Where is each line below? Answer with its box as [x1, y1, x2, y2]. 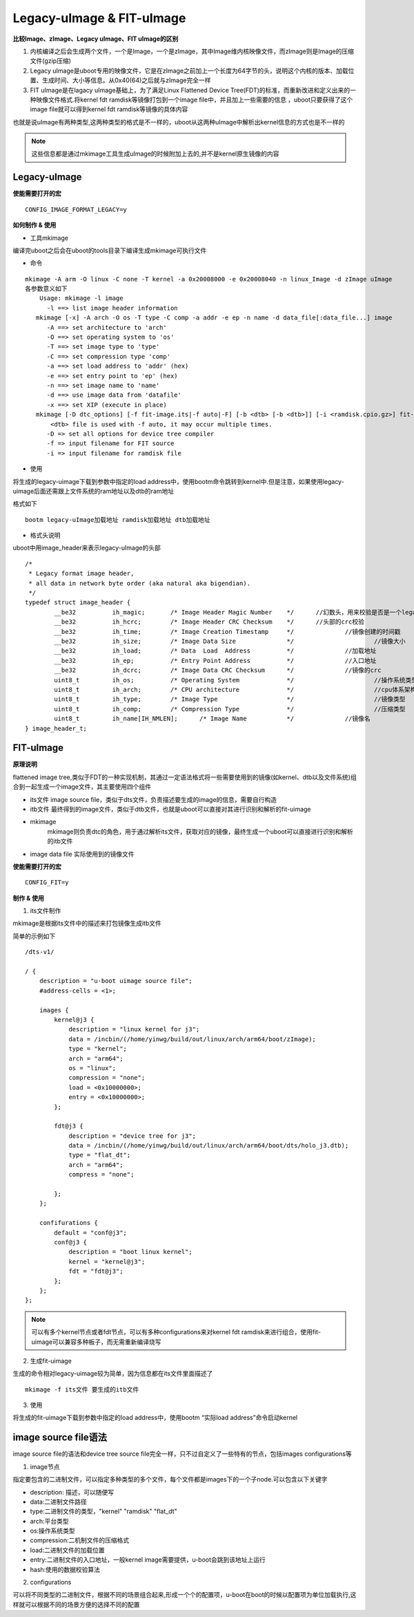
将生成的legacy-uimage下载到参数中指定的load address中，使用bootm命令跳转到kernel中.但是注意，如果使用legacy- [12, 477, 344, 485]
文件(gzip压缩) [30, 57, 72, 65]
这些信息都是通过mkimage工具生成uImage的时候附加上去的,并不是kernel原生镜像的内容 [31, 149, 279, 158]
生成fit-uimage [30, 1356, 72, 1365]
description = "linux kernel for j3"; [68, 1025, 200, 1034]
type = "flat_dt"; [68, 1151, 131, 1159]
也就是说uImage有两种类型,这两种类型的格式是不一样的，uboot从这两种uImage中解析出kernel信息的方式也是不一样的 [12, 118, 345, 126]
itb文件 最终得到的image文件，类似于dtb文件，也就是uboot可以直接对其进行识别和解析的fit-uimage [30, 805, 311, 813]
